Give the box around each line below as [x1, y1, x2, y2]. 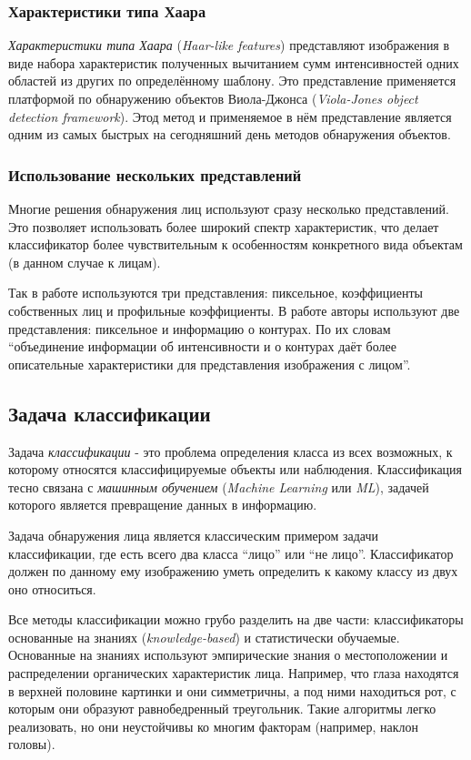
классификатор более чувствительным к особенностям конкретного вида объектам [8, 235, 463, 254]
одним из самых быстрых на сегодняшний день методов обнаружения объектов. [8, 125, 451, 144]
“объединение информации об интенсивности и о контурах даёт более [8, 337, 396, 356]
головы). [8, 735, 55, 754]
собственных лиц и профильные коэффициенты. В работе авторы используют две [8, 300, 460, 319]
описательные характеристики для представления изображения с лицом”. [8, 354, 411, 373]
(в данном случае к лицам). [8, 252, 161, 271]
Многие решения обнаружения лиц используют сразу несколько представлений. [8, 199, 449, 218]
